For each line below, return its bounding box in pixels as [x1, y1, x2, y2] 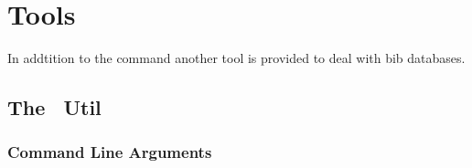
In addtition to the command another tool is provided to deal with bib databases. [7, 48, 466, 68]
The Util [7, 93, 102, 121]
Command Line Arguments [7, 141, 212, 163]
